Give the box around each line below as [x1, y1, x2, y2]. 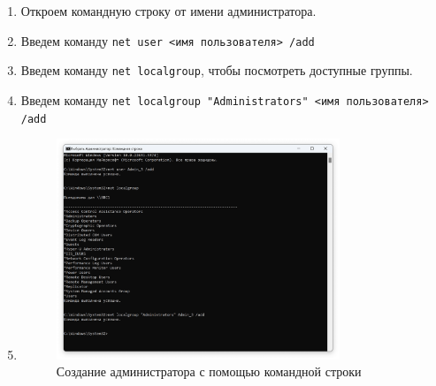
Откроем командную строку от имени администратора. [20, 2, 317, 19]
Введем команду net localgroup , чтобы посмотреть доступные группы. [20, 61, 413, 79]
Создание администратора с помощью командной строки [56, 362, 362, 381]
